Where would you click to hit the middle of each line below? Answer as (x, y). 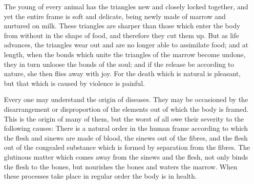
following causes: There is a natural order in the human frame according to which (126, 128)
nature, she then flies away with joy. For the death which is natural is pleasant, (122, 73)
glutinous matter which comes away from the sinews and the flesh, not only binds (126, 156)
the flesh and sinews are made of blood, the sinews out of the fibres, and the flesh (126, 137)
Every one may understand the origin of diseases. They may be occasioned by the (126, 99)
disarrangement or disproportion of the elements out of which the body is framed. (126, 109)
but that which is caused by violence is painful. (74, 83)
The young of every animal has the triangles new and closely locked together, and (126, 6)
